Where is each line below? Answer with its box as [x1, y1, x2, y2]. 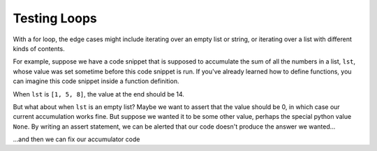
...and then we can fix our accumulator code [13, 135, 140, 143]
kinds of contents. [13, 44, 66, 52]
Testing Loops [13, 10, 97, 26]
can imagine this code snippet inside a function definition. [13, 77, 179, 85]
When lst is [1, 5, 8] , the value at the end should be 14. [13, 89, 185, 98]
